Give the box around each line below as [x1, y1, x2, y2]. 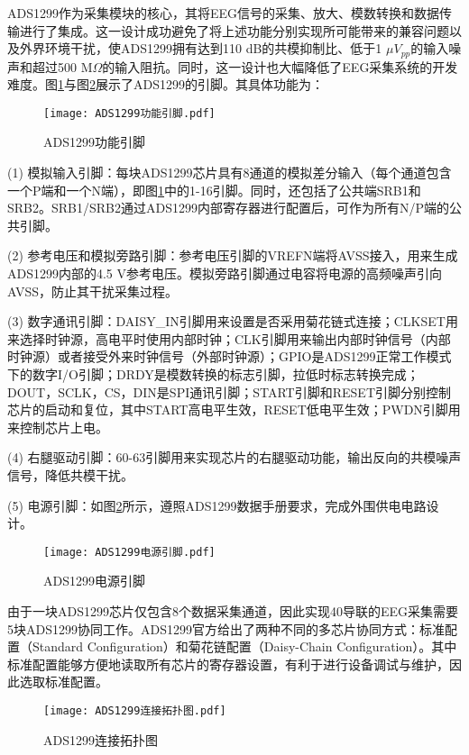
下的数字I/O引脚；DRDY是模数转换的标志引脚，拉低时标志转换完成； [7, 365, 419, 384]
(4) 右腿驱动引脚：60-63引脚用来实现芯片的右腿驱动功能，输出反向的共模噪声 [7, 448, 462, 467]
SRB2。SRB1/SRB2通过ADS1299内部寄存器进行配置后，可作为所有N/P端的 [7, 198, 450, 217]
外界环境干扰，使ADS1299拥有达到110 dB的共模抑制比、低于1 [19, 39, 382, 58]
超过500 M [32, 57, 93, 76]
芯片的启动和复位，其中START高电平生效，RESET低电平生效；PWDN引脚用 [7, 400, 461, 419]
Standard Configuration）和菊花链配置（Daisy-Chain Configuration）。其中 [32, 637, 457, 656]
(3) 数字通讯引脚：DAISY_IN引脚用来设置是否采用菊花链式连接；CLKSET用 [7, 312, 458, 331]
